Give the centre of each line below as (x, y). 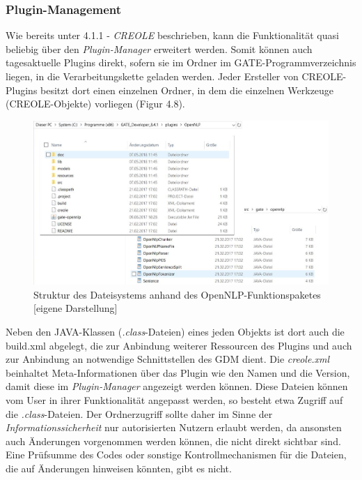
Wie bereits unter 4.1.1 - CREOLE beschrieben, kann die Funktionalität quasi (172, 35)
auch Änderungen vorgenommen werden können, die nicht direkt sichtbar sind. (173, 441)
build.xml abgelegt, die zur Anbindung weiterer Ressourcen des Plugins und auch (179, 345)
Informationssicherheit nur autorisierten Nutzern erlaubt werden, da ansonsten (174, 427)
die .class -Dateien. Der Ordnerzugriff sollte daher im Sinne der (139, 413)
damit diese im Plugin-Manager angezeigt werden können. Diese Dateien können (177, 386)
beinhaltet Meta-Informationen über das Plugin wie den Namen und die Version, (178, 372)
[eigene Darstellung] (76, 308)
